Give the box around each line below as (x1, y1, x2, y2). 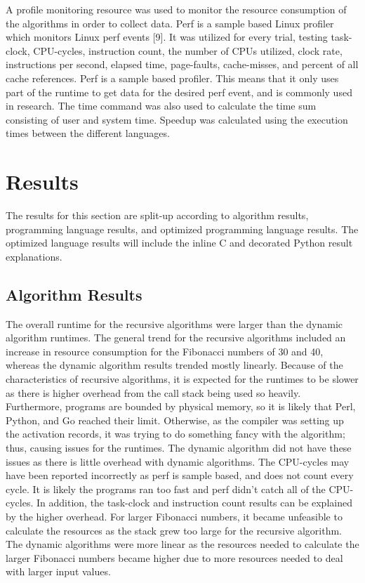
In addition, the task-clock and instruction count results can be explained (36, 495, 352, 510)
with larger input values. (6, 564, 111, 579)
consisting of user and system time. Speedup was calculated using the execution (6, 112, 348, 126)
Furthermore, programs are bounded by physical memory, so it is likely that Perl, (6, 399, 356, 414)
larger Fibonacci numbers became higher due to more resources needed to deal (6, 550, 343, 565)
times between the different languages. (6, 126, 170, 140)
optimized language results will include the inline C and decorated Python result (6, 235, 353, 250)
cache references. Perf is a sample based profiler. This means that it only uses (6, 70, 339, 85)
